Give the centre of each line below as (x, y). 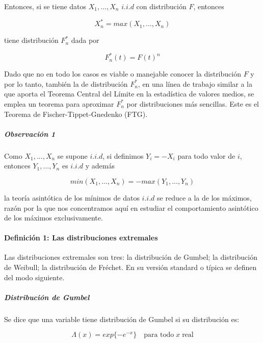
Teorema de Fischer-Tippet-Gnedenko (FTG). (76, 114)
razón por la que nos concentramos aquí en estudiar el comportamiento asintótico (131, 207)
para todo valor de (206, 155)
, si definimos (123, 155)
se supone (72, 155)
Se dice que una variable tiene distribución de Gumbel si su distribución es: (122, 319)
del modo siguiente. (34, 277)
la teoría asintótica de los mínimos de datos (72, 197)
